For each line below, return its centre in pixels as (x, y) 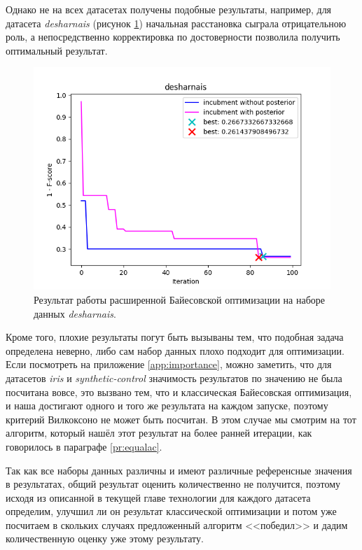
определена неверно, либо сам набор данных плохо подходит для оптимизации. (175, 350)
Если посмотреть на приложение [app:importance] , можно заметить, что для (169, 364)
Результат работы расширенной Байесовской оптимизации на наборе (180, 299)
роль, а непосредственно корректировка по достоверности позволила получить (173, 37)
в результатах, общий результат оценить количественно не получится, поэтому (173, 484)
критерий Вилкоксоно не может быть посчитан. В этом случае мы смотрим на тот (181, 419)
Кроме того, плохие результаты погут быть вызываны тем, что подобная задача (175, 337)
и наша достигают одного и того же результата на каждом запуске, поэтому (167, 406)
